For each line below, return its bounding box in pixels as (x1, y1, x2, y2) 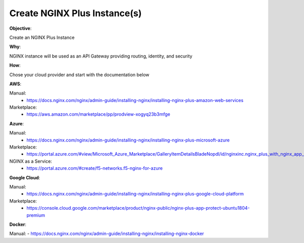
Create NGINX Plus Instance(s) (9, 8, 142, 19)
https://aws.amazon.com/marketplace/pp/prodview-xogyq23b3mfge (26, 111, 171, 117)
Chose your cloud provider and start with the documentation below (9, 71, 149, 78)
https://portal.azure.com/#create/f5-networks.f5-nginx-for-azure (26, 165, 163, 171)
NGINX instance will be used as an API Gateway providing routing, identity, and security (9, 53, 193, 59)
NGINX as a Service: (9, 158, 52, 164)
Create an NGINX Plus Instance (9, 34, 75, 40)
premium (26, 212, 45, 218)
